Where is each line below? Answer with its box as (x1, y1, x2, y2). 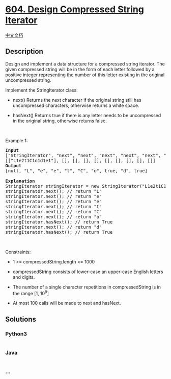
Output (5, 163, 22, 168)
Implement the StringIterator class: (5, 87, 78, 93)
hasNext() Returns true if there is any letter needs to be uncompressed (12, 112, 161, 118)
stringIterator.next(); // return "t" (5, 204, 102, 209)
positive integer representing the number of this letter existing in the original (5, 72, 165, 78)
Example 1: (5, 137, 28, 144)
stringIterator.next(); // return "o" (5, 214, 102, 219)
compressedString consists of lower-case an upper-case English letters (12, 269, 163, 275)
